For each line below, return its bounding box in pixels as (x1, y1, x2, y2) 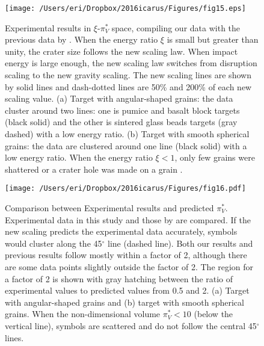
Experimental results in (5, 21, 91, 34)
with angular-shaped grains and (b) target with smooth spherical (5, 295, 244, 308)
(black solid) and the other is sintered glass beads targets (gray (5, 116, 238, 128)
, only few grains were (174, 151, 255, 164)
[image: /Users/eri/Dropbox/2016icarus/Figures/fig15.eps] (5, 4, 246, 13)
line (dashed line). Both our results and (108, 236, 253, 249)
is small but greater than (167, 33, 259, 46)
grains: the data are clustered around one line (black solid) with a (5, 139, 247, 152)
